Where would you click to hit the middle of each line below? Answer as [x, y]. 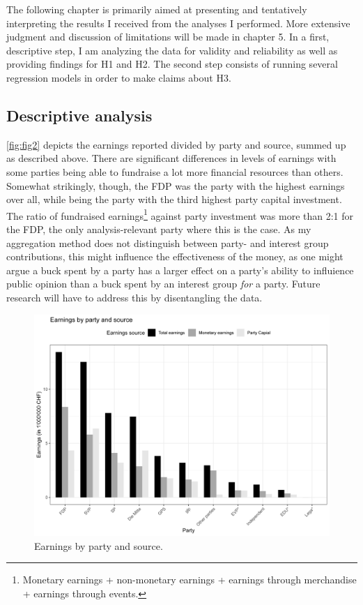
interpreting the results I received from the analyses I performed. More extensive [178, 23]
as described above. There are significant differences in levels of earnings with [171, 158]
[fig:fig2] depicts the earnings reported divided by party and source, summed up [176, 144]
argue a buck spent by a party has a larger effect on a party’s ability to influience [180, 270]
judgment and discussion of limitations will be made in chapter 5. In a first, [168, 37]
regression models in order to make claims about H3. [119, 77]
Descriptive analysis [79, 115]
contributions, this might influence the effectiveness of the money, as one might [175, 256]
